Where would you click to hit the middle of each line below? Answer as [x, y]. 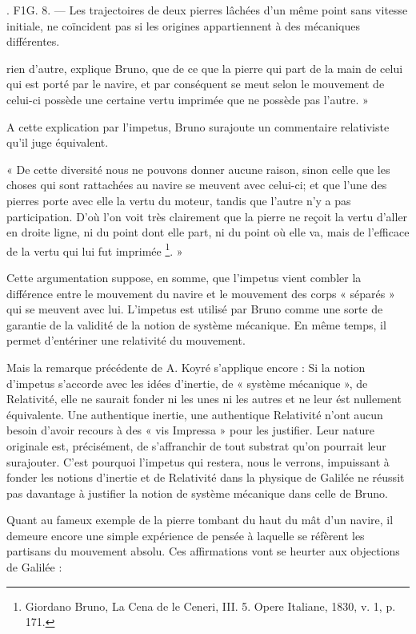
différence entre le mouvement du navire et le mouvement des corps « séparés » [201, 293]
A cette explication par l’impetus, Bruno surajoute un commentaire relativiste [198, 126]
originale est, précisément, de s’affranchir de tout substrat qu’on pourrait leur [196, 445]
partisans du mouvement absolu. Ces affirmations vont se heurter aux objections [203, 551]
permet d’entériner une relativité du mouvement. [126, 340]
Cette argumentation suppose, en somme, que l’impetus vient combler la [184, 277]
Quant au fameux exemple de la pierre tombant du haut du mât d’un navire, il [200, 520]
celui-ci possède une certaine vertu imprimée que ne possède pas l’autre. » [188, 99]
